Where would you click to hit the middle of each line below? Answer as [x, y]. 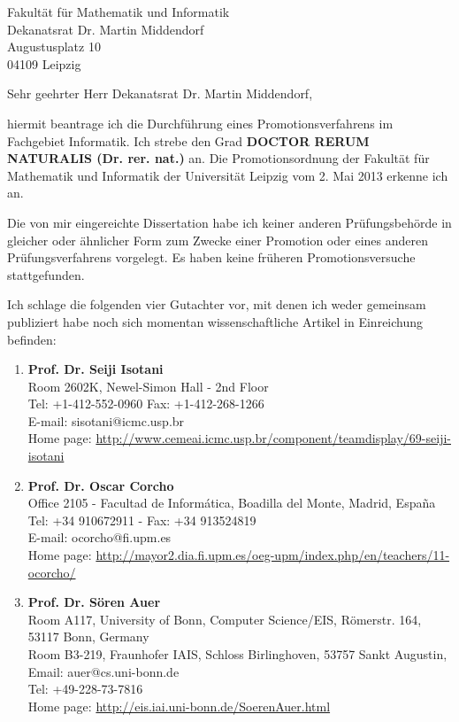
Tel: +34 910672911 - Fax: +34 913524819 [142, 520]
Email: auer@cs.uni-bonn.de [103, 671]
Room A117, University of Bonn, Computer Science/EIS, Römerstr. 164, [225, 619]
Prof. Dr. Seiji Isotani [96, 369]
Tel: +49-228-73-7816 [85, 689]
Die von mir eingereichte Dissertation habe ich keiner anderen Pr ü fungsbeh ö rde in [229, 222]
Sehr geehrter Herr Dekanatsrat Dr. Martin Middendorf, [160, 93]
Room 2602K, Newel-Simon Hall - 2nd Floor [148, 386]
